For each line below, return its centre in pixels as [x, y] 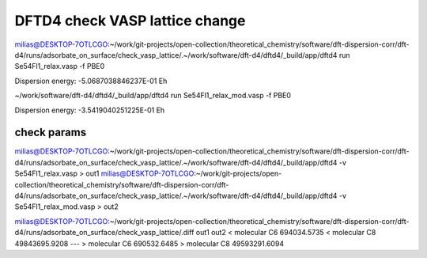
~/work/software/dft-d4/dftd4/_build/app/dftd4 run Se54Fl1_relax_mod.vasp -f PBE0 [153, 96]
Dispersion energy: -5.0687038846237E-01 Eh [91, 81]
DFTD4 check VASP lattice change [130, 21]
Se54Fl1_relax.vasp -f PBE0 [60, 66]
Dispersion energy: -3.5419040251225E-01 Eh [90, 110]
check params [51, 133]
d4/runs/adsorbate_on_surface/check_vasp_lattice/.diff [104, 233]
